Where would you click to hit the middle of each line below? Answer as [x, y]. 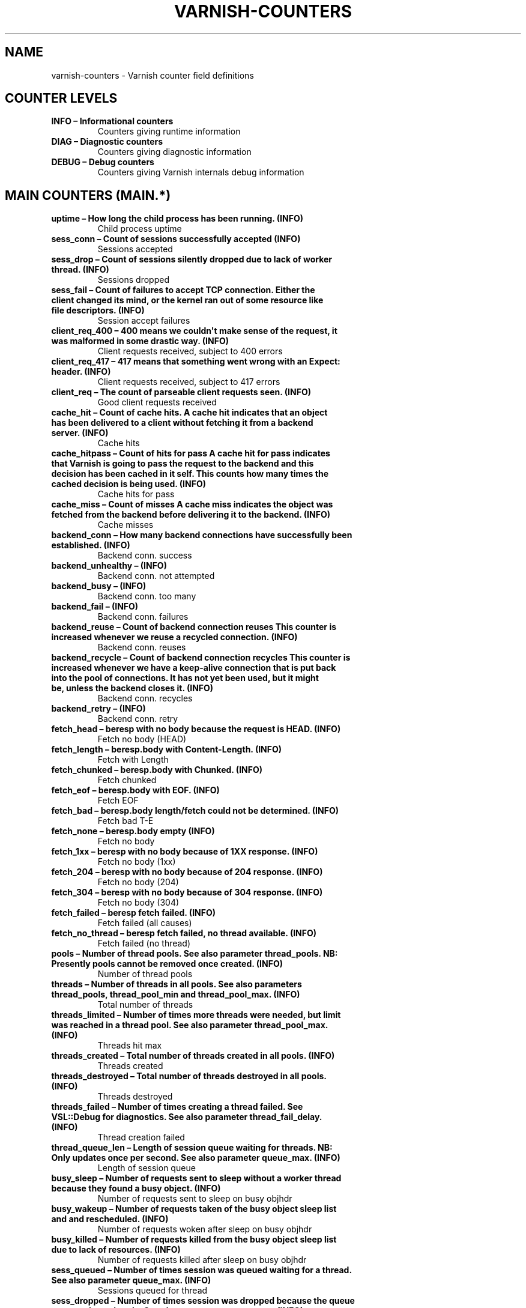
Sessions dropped [133, 280]
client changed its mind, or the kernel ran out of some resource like [187, 300]
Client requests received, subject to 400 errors [190, 351]
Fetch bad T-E [125, 821]
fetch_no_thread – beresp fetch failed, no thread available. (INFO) [184, 933]
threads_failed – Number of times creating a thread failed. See [177, 1107]
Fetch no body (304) [138, 903]
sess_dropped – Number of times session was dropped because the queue [203, 1301]
